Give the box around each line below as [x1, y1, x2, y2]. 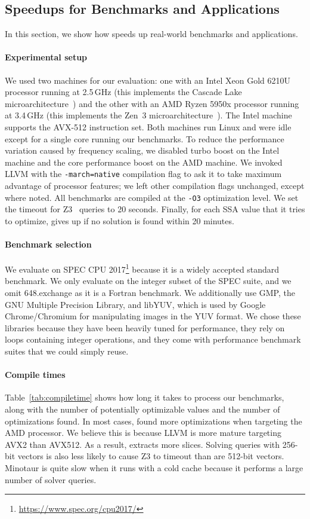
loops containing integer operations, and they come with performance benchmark [5, 333, 301, 346]
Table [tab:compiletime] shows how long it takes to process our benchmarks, [5, 391, 284, 404]
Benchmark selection [5, 238, 92, 251]
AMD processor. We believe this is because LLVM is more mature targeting [5, 426, 281, 439]
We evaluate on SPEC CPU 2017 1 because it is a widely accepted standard [5, 261, 280, 275]
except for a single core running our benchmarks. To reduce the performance [5, 132, 284, 145]
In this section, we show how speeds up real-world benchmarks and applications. [5, 28, 298, 40]
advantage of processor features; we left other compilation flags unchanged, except [5, 179, 305, 191]
